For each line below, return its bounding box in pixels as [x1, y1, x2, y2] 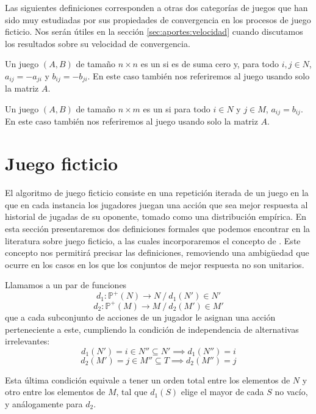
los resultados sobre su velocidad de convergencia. [5, 37, 190, 49]
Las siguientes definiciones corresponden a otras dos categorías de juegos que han [5, 1, 308, 13]
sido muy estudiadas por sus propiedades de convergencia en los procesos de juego [5, 13, 311, 26]
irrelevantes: [5, 335, 50, 347]
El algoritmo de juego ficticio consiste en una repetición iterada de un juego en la [5, 186, 309, 199]
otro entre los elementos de [5, 385, 106, 398]
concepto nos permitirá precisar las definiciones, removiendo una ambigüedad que [5, 246, 309, 259]
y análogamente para [5, 397, 83, 410]
